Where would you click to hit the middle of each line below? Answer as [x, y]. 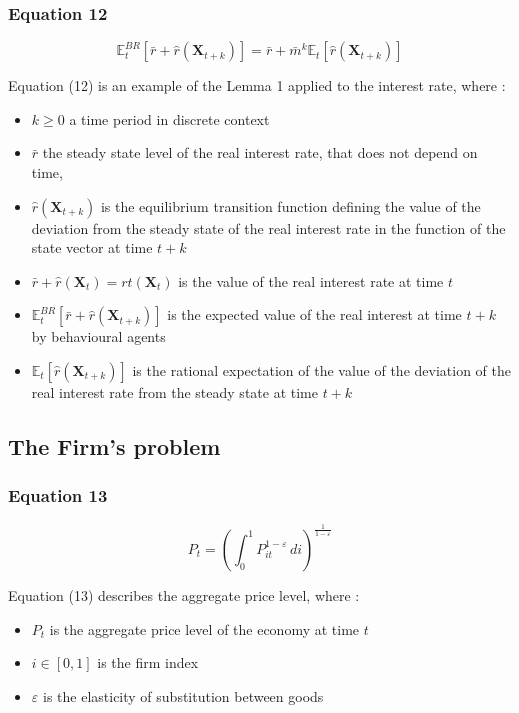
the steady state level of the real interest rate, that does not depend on [260, 152]
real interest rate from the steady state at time [174, 391]
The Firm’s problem [114, 445]
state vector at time [92, 247]
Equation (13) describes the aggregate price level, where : [184, 594]
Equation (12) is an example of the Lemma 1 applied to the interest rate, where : [257, 85]
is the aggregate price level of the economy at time [204, 628]
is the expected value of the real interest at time [314, 314]
